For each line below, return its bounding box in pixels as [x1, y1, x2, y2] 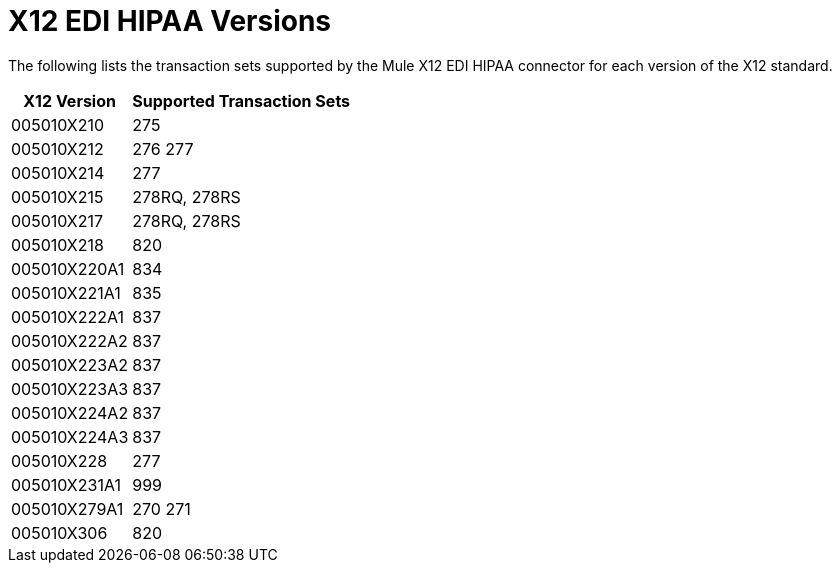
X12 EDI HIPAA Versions [8, 4, 332, 38]
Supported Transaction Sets [132, 90, 351, 111]
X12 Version [23, 90, 116, 111]
